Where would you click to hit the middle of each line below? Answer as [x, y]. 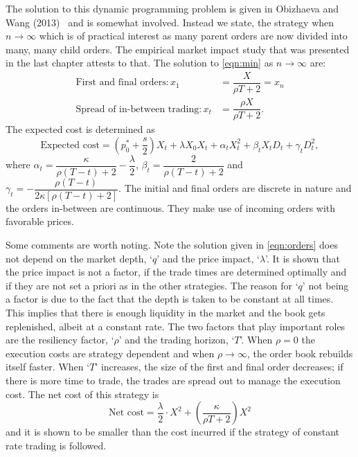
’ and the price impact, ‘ [208, 258]
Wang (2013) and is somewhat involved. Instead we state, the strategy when [170, 22]
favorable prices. [40, 221]
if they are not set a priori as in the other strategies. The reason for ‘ [152, 285]
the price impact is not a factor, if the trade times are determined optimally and [176, 272]
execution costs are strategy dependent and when [110, 353]
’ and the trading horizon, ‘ [177, 340]
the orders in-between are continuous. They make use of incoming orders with [171, 207]
